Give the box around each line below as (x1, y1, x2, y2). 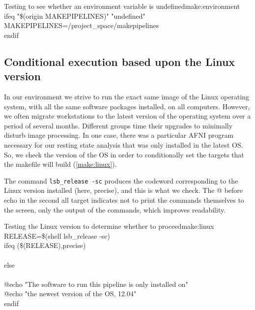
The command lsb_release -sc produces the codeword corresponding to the (4, 175, 238, 186)
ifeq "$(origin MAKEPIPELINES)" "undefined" (4, 10, 145, 21)
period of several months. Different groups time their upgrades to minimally (4, 120, 233, 130)
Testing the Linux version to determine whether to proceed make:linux (4, 221, 214, 231)
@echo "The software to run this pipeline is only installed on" (4, 279, 188, 289)
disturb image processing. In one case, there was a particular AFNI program (4, 130, 234, 140)
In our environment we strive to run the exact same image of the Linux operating (4, 91, 250, 101)
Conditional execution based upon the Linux (4, 54, 235, 69)
